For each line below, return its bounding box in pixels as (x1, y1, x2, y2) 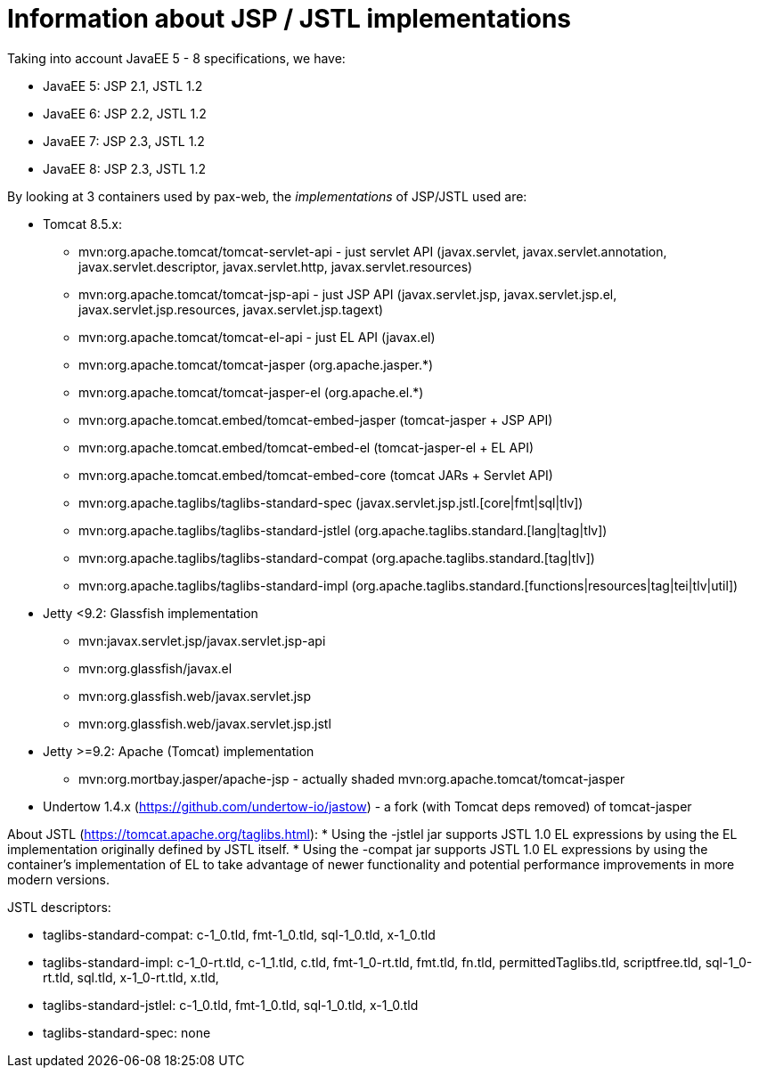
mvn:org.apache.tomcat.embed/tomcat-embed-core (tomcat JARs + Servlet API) (78, 467, 553, 483)
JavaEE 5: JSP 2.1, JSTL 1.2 (43, 77, 203, 94)
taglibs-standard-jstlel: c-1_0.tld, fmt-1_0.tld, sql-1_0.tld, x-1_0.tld (43, 997, 419, 1013)
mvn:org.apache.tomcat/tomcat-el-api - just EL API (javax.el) (78, 329, 436, 345)
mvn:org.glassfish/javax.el (78, 660, 233, 676)
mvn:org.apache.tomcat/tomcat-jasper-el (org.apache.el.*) (78, 384, 424, 400)
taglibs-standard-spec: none (43, 1024, 211, 1040)
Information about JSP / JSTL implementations (7, 4, 572, 34)
